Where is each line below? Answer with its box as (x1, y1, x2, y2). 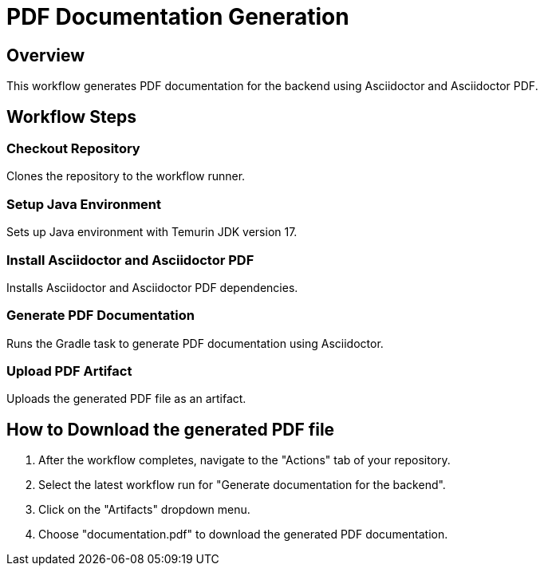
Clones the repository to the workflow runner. (6, 169, 246, 183)
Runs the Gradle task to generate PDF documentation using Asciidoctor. (6, 336, 384, 350)
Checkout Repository (6, 140, 140, 157)
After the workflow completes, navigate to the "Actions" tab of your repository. (38, 453, 451, 467)
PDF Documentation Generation (6, 3, 349, 30)
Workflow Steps (6, 106, 136, 127)
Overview (6, 45, 85, 65)
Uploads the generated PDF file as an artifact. (6, 392, 246, 406)
